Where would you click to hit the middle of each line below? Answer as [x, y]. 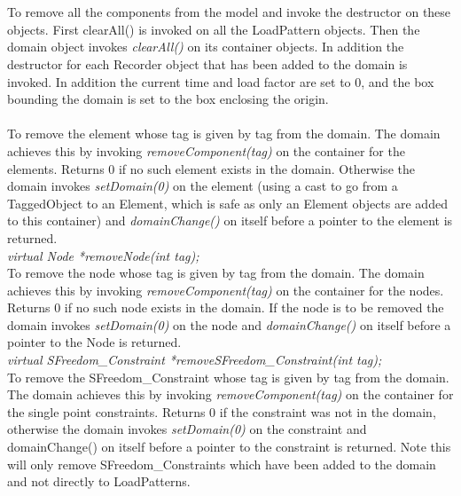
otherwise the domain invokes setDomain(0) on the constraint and [187, 429]
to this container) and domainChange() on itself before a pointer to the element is [230, 220]
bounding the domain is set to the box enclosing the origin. [168, 99]
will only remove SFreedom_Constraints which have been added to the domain [222, 464]
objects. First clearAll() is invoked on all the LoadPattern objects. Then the [214, 29]
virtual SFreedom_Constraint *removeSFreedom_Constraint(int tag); [195, 360]
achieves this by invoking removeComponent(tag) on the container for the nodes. [226, 290]
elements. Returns [56, 168]
